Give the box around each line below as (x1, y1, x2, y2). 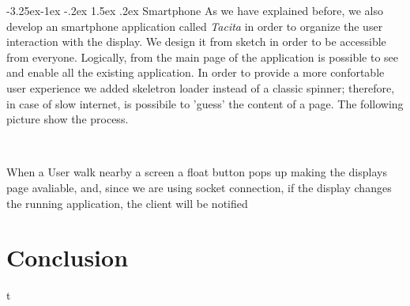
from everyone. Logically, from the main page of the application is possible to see (6, 48, 399, 65)
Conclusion (6, 241, 129, 274)
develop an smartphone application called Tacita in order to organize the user (6, 17, 383, 34)
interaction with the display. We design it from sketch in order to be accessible (6, 33, 386, 50)
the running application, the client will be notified (6, 195, 248, 211)
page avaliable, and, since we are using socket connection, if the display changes (6, 179, 392, 195)
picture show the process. (6, 111, 129, 127)
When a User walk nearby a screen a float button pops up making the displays (6, 164, 387, 180)
